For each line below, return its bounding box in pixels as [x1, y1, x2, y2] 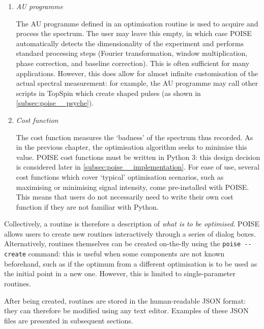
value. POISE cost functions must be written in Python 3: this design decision [16, 151, 260, 162]
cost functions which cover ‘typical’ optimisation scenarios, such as [16, 171, 224, 182]
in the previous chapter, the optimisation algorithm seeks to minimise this [16, 142, 247, 152]
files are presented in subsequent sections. [4, 315, 133, 325]
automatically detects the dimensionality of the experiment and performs [16, 38, 244, 48]
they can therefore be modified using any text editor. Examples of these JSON [4, 305, 249, 316]
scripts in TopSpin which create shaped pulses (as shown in [16, 87, 201, 98]
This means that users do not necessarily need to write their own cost [16, 191, 233, 202]
